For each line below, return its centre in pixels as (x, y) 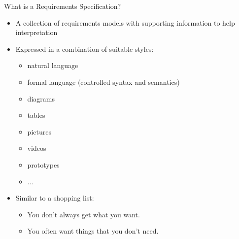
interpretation (36, 32)
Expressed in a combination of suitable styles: (85, 49)
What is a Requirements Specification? (63, 6)
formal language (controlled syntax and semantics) (103, 82)
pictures (39, 131)
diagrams (41, 98)
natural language (53, 65)
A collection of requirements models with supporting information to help (125, 22)
